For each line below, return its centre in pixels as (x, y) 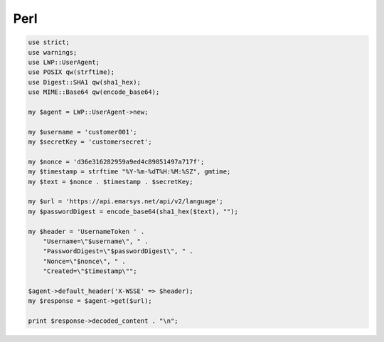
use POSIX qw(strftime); (71, 72)
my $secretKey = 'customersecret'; (90, 142)
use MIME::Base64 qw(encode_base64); (94, 92)
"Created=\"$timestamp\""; (90, 271)
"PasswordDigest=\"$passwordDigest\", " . (118, 251)
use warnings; (53, 52)
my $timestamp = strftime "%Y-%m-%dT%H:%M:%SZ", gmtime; (129, 172)
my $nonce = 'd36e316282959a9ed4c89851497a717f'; (116, 161)
